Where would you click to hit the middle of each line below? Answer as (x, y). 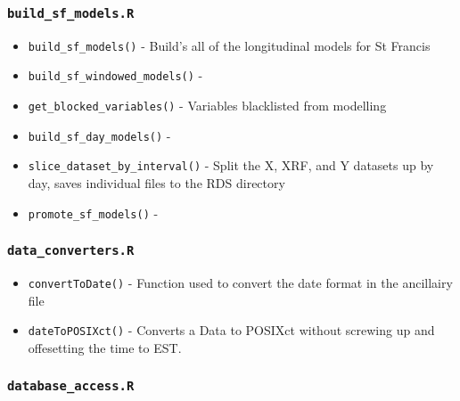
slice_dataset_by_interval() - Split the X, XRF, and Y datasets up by (231, 165)
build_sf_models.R (71, 13)
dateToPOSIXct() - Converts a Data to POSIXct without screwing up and (231, 330)
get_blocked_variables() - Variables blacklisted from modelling (207, 106)
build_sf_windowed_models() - (115, 75)
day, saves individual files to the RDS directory (156, 183)
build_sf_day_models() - (99, 135)
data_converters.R (71, 251)
